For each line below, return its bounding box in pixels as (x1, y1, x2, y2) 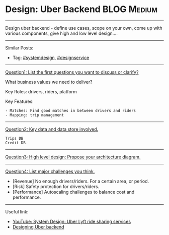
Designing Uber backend (12, 223, 64, 230)
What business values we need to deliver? (5, 79, 93, 85)
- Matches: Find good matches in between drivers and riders (5, 108, 136, 113)
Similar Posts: (5, 44, 34, 51)
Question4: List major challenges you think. (5, 168, 95, 174)
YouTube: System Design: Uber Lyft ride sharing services (12, 218, 131, 224)
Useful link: (5, 208, 29, 215)
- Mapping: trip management (5, 112, 64, 117)
